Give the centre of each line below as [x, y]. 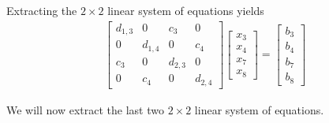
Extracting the [42, 10]
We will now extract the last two [85, 109]
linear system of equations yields [186, 10]
